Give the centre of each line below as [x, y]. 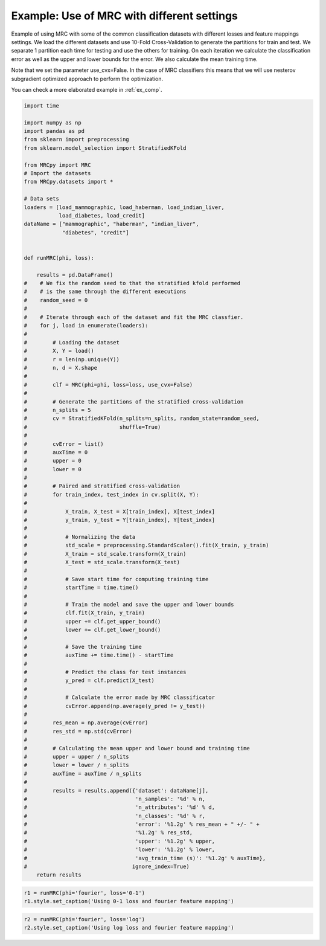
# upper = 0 [53, 461]
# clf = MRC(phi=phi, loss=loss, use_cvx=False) [108, 385]
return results [59, 875]
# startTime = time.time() [81, 588]
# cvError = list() [64, 444]
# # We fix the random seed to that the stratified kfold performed [132, 283]
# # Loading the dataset [72, 342]
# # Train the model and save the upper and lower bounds [129, 604]
